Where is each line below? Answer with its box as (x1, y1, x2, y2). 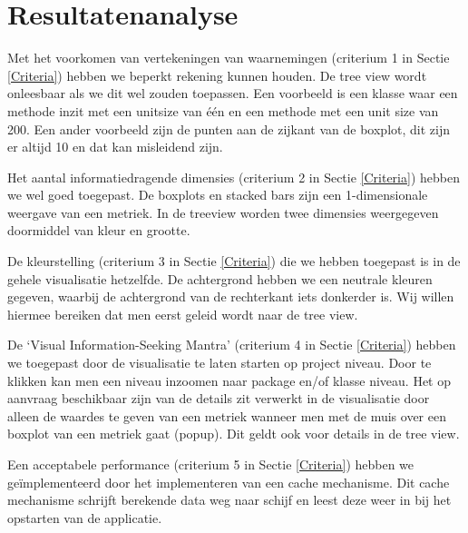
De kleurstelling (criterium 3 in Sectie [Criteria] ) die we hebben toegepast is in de (7, 252, 461, 271)
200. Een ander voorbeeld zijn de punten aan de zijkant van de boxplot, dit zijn (7, 119, 450, 138)
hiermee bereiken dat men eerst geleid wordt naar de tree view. (7, 304, 358, 323)
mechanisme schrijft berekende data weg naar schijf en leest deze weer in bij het (7, 490, 452, 509)
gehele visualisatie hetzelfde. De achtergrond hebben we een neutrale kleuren (7, 269, 433, 288)
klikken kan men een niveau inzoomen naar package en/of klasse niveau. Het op (7, 370, 452, 390)
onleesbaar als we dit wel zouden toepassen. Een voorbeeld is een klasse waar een (7, 84, 458, 103)
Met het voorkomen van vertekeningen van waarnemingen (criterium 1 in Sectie (7, 48, 450, 67)
